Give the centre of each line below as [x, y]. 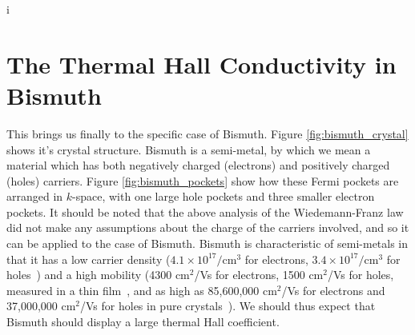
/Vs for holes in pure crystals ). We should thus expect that [228, 306]
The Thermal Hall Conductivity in [201, 64]
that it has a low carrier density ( [89, 259]
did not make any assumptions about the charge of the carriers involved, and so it [208, 227]
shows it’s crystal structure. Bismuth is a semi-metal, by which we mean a [189, 149]
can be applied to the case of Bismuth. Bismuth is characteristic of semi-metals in [207, 243]
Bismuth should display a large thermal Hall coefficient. [143, 322]
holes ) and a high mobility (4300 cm [98, 275]
